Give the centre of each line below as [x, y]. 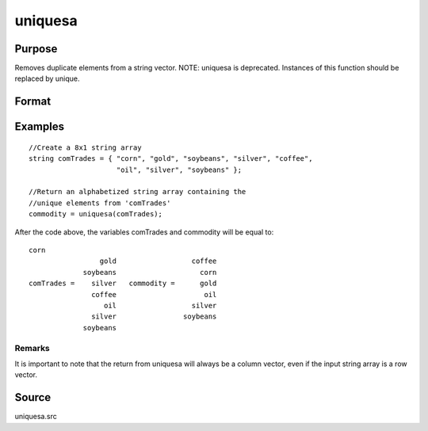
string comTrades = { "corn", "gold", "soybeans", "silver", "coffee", [171, 159]
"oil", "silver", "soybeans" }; [179, 170]
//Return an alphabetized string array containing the [138, 192]
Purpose [36, 49]
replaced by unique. [47, 78]
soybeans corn [150, 272]
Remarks [32, 348]
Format [33, 102]
